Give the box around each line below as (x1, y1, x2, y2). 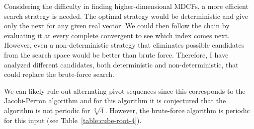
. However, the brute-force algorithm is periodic (105, 105, 250, 115)
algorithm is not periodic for (4, 105, 90, 115)
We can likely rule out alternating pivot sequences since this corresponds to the (4, 85, 246, 96)
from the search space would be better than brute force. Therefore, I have (4, 49, 229, 60)
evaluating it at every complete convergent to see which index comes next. (4, 30, 230, 40)
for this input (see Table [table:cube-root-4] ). (4, 115, 142, 125)
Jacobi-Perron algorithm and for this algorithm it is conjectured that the (4, 95, 226, 106)
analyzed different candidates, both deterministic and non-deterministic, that (4, 59, 239, 69)
